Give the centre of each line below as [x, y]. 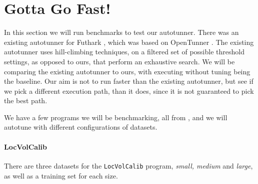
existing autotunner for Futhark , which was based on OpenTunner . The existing [129, 42]
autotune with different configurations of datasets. [81, 127]
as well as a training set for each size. [61, 175]
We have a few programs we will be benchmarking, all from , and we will [116, 117]
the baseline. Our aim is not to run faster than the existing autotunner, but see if [129, 81]
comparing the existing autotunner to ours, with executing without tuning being [127, 71]
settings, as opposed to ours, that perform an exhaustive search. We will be [119, 61]
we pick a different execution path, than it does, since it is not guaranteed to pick [129, 91]
